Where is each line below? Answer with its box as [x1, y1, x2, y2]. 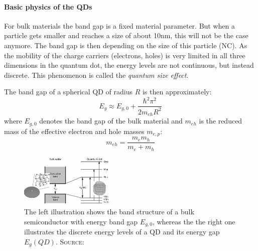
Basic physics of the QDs [4, 1, 92, 12]
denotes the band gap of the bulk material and [39, 115, 183, 126]
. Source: [55, 236, 84, 246]
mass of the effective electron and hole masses [4, 125, 145, 136]
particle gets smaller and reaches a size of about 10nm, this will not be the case [4, 30, 248, 41]
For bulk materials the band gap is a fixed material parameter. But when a [4, 20, 235, 31]
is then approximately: [142, 86, 212, 97]
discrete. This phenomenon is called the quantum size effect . [4, 69, 189, 80]
